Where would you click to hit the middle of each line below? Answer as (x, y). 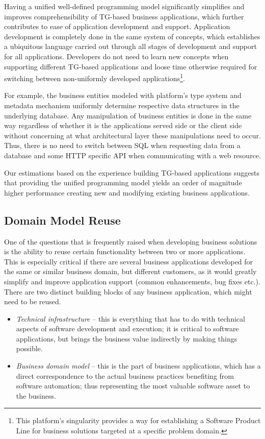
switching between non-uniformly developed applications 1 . (95, 77)
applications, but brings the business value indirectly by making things (127, 338)
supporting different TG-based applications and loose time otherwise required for (131, 66)
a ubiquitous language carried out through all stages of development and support (130, 46)
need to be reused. (33, 301)
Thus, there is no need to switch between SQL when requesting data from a (122, 145)
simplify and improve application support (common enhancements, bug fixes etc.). (132, 281)
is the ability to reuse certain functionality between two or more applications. (125, 251)
